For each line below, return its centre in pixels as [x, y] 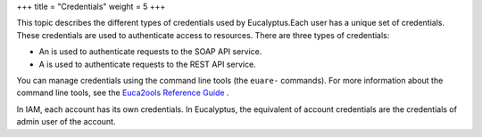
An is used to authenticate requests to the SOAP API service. [150, 52]
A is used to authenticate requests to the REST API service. [147, 64]
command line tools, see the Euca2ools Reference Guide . [123, 93]
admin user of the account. [66, 122]
